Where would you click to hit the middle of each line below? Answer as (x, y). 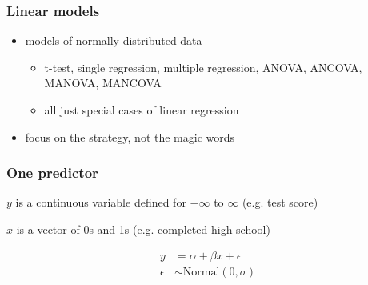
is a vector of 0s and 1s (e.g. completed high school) (143, 229)
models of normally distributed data (114, 40)
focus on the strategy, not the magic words (130, 136)
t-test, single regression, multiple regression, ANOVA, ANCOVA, (203, 67)
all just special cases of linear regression (142, 110)
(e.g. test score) (280, 202)
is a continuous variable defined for (101, 202)
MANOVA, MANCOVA (103, 83)
